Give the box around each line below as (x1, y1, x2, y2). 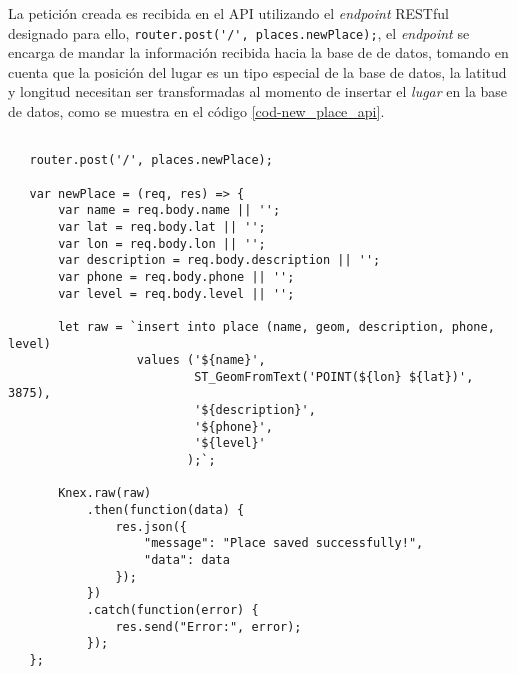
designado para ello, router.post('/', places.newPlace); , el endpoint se (8, 22, 470, 43)
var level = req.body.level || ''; (58, 286, 295, 301)
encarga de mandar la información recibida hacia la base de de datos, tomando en (8, 42, 509, 63)
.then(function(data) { (86, 503, 245, 518)
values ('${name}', (136, 353, 266, 368)
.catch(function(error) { (86, 603, 259, 617)
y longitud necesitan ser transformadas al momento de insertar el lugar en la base (8, 81, 508, 102)
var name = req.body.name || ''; (58, 203, 281, 218)
